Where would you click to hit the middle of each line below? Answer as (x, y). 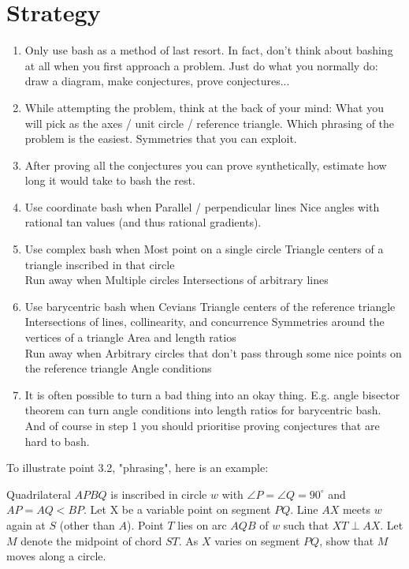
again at (26, 524)
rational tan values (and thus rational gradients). (143, 222)
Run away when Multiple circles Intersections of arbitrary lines (177, 280)
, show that (347, 540)
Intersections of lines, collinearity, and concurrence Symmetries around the (204, 322)
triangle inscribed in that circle (100, 264)
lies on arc (202, 524)
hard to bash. (57, 441)
